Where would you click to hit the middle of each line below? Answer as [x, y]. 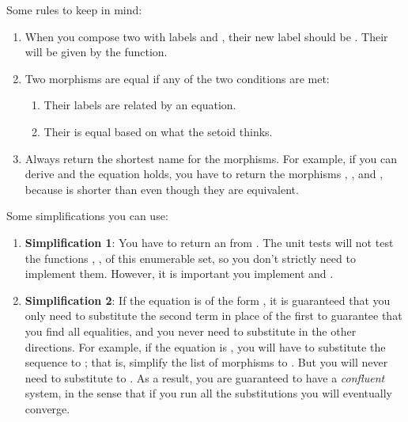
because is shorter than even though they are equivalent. [162, 189]
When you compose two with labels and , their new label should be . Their [206, 36]
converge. [47, 408]
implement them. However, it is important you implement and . [179, 274]
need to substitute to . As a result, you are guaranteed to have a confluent [205, 377]
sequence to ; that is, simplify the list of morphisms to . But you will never [206, 362]
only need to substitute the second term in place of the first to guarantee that [213, 316]
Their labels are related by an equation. [140, 105]
